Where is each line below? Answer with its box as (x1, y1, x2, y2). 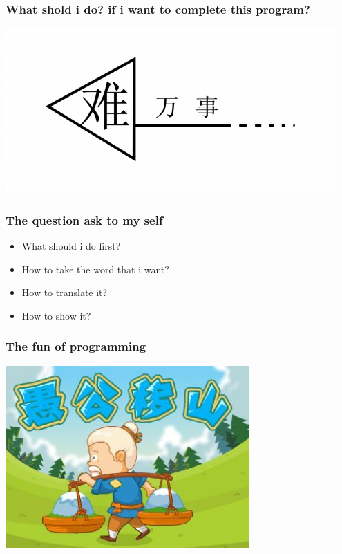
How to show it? (21, 308, 91, 322)
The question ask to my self (6, 211, 163, 228)
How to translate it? (21, 285, 108, 299)
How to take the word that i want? (21, 261, 169, 276)
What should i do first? (21, 239, 121, 253)
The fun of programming (6, 338, 146, 355)
